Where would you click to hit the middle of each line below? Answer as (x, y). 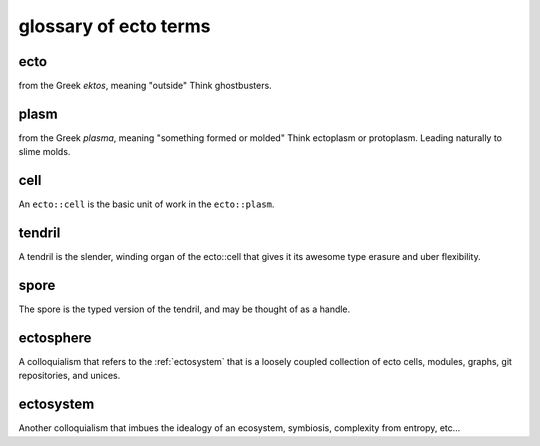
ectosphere (55, 337)
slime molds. (44, 152)
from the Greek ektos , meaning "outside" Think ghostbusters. (145, 86)
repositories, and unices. (69, 376)
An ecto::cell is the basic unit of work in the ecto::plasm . (146, 204)
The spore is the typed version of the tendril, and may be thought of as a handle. (184, 309)
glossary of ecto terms (114, 26)
